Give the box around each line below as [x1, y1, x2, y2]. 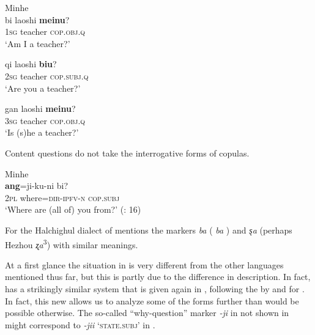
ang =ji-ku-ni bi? [5, 179, 69, 192]
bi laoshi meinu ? [5, 13, 70, 26]
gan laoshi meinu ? [5, 102, 76, 115]
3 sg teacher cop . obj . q [5, 114, 86, 127]
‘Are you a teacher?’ [5, 81, 81, 94]
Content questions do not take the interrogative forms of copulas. [5, 146, 250, 159]
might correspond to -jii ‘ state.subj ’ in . [5, 318, 155, 331]
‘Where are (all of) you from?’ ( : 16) [5, 203, 141, 216]
